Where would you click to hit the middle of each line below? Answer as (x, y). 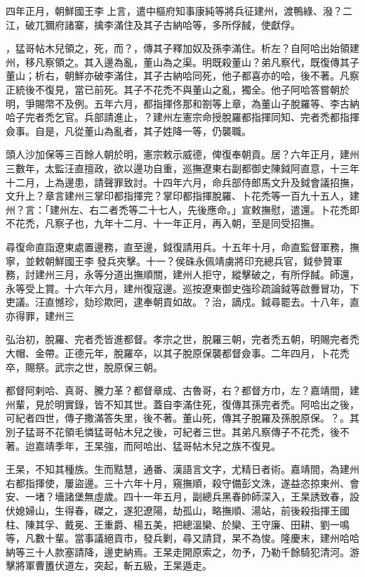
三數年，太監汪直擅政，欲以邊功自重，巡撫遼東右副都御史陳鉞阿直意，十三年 (182, 168)
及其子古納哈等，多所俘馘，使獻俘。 (217, 24)
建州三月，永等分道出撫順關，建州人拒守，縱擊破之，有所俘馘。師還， (197, 274)
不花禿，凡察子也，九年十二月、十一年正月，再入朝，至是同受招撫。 (163, 223)
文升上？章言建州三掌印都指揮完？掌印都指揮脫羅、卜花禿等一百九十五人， (178, 196)
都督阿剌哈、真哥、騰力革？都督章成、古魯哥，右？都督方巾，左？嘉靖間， (178, 390)
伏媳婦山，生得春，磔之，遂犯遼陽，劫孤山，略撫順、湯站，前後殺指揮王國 (178, 510)
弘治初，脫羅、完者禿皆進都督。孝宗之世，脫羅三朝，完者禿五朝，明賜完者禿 (182, 339)
